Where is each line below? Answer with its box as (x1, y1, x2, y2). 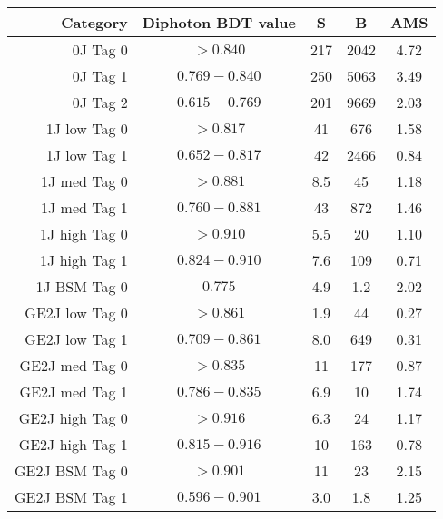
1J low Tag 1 (45, 144, 128, 165)
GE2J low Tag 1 (25, 328, 128, 349)
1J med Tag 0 (41, 171, 128, 191)
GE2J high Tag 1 (18, 434, 128, 455)
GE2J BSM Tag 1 (15, 486, 128, 507)
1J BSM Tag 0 (35, 276, 128, 297)
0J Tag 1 (72, 65, 128, 86)
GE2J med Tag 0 (19, 355, 128, 376)
